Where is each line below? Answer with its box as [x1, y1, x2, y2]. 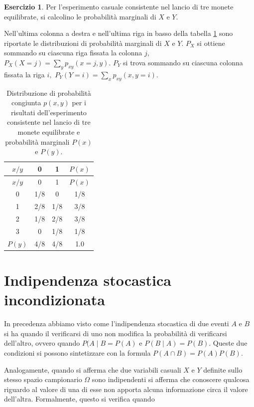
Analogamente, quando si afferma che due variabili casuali [4, 364, 181, 375]
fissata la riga [4, 69, 45, 79]
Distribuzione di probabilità [6, 87, 91, 98]
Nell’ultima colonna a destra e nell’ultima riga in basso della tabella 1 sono [4, 28, 233, 38]
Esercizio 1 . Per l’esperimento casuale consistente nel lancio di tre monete [4, 1, 234, 11]
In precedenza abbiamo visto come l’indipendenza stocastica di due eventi [4, 318, 229, 329]
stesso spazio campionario [4, 374, 82, 385]
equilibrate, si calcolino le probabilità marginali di [4, 11, 156, 21]
